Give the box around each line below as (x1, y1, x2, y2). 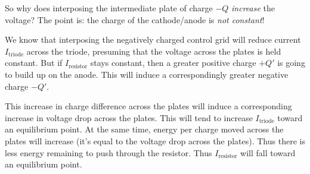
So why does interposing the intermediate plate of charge (5, 2, 213, 14)
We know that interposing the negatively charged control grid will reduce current (5, 33, 301, 46)
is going (277, 56, 305, 69)
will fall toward (240, 146, 296, 159)
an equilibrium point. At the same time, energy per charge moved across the (5, 123, 284, 135)
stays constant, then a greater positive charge (90, 56, 256, 69)
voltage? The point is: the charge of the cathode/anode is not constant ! (5, 13, 265, 26)
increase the (231, 2, 275, 14)
